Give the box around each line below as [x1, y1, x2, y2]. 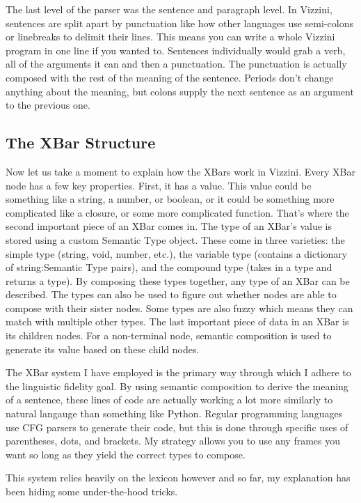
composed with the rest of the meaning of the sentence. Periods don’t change [6, 70, 334, 84]
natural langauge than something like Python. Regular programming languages [6, 406, 343, 421]
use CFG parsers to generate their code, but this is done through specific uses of [6, 419, 348, 434]
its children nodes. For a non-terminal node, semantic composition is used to [6, 328, 332, 343]
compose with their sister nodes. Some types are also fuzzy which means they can [6, 300, 353, 315]
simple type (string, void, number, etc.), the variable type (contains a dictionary [6, 246, 348, 261]
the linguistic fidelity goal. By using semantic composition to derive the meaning [6, 378, 348, 393]
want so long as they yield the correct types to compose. [6, 447, 246, 461]
